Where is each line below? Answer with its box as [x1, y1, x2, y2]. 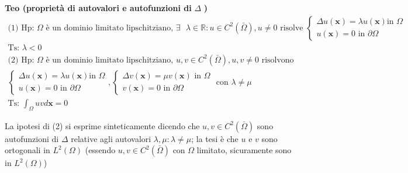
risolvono [261, 56, 294, 64]
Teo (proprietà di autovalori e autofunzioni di [5, 2, 192, 13]
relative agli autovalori [71, 132, 151, 144]
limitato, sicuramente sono [196, 144, 292, 156]
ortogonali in [5, 144, 50, 156]
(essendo [85, 144, 116, 156]
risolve [280, 23, 303, 32]
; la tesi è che [191, 132, 238, 144]
